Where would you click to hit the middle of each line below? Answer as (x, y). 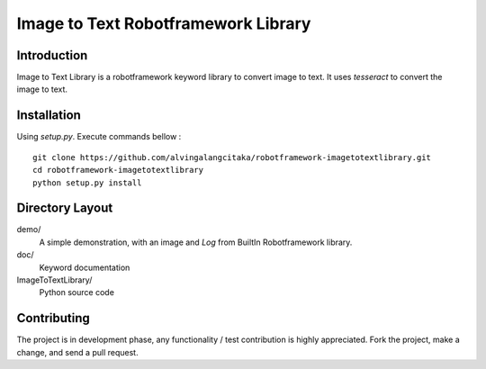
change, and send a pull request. (77, 352)
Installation (49, 116)
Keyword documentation (85, 267)
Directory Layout (65, 208)
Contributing (53, 318)
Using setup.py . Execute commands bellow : (99, 137)
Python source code (76, 292)
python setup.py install (87, 183)
